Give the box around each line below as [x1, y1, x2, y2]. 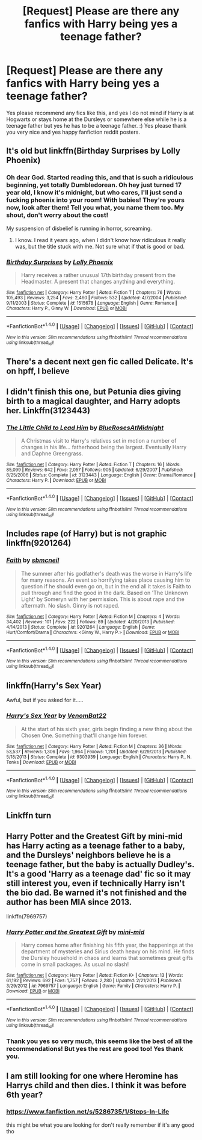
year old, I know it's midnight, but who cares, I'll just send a [6, 188, 183, 197]
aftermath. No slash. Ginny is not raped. [20, 602, 120, 609]
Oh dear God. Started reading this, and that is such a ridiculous [6, 173, 194, 182]
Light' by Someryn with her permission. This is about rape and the [20, 595, 185, 603]
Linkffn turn [6, 811, 52, 821]
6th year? [6, 1089, 43, 1100]
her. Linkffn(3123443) [6, 405, 91, 416]
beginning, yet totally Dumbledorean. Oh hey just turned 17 [6, 181, 182, 189]
